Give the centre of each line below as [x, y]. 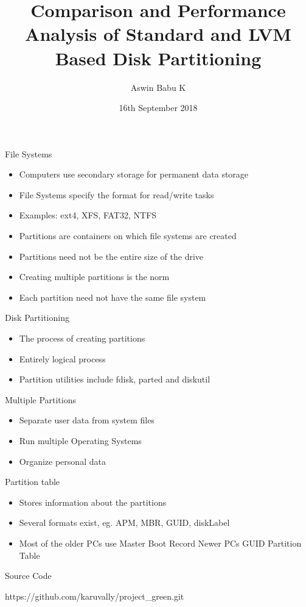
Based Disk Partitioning [158, 58]
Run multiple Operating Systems [80, 440]
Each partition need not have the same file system [113, 297]
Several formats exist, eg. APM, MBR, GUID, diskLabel [124, 523]
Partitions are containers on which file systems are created [128, 236]
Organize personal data [62, 461]
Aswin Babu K [158, 87]
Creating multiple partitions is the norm [94, 277]
